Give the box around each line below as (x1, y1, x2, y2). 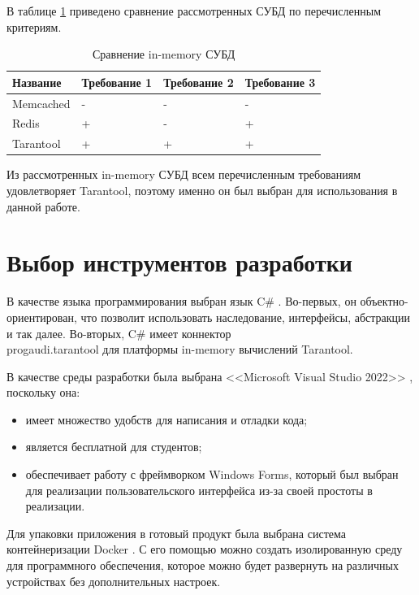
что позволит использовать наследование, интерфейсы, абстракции (80, 308, 411, 325)
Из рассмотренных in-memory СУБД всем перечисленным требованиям (6, 166, 361, 183)
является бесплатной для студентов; (25, 438, 202, 455)
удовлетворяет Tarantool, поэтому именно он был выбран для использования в (6, 182, 398, 198)
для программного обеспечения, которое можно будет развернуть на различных (6, 557, 399, 574)
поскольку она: (6, 384, 80, 401)
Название (12, 73, 62, 90)
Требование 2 (163, 73, 234, 90)
